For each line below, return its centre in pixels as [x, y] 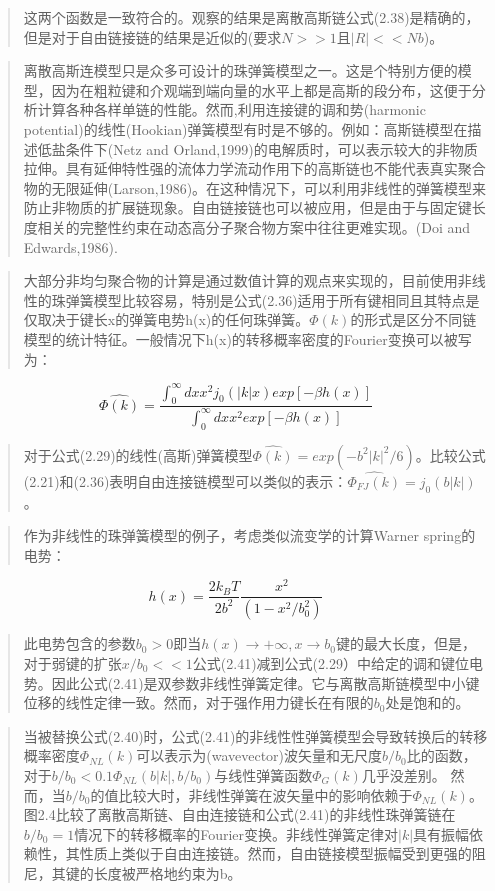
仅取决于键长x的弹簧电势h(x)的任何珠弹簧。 [166, 319]
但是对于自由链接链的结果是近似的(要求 [152, 36]
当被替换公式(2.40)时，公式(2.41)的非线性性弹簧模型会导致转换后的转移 [255, 735]
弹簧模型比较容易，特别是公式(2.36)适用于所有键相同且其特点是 [272, 299]
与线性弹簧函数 [263, 774]
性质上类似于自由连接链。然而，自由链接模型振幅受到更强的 [275, 853]
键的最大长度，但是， [406, 643]
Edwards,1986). [70, 246]
